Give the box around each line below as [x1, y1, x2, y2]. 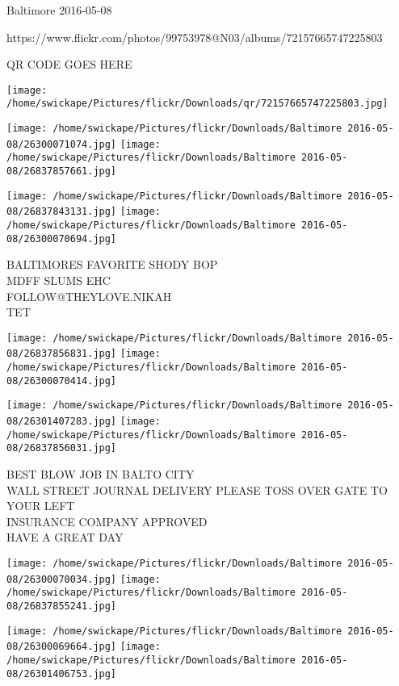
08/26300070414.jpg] [6, 374, 117, 387]
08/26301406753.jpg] [6, 667, 117, 680]
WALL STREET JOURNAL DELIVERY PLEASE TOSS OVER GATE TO [6, 481, 388, 498]
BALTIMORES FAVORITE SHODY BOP [6, 256, 218, 273]
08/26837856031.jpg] [6, 442, 117, 454]
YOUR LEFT [6, 497, 75, 514]
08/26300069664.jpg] [6, 641, 117, 653]
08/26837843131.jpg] [6, 206, 117, 218]
